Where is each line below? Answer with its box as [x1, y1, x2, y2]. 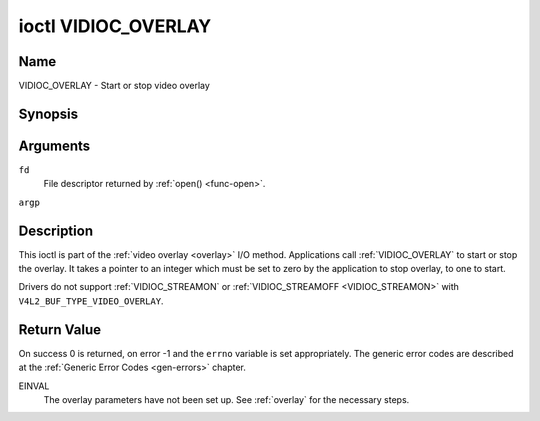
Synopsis [18, 105, 79, 122]
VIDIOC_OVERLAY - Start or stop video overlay [18, 80, 210, 92]
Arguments [18, 137, 91, 154]
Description [18, 222, 94, 239]
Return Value [18, 321, 102, 338]
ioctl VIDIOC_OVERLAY [18, 15, 212, 37]
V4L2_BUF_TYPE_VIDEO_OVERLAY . [18, 295, 164, 307]
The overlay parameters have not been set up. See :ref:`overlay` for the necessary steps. [43, 393, 410, 405]
